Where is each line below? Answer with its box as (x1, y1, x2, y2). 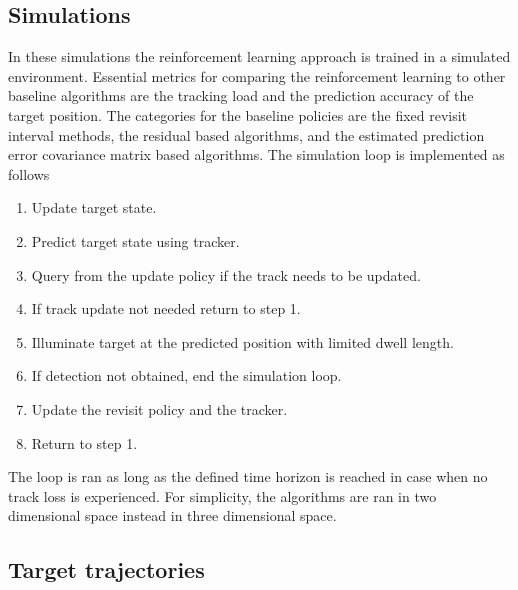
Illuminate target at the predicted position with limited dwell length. (31, 331, 454, 352)
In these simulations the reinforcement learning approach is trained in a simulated (8, 46, 511, 67)
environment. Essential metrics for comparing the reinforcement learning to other (8, 65, 506, 86)
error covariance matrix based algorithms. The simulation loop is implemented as (8, 144, 505, 165)
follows (8, 163, 50, 184)
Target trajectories (8, 554, 205, 585)
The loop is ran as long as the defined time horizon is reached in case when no (8, 466, 488, 487)
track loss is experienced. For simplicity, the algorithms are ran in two (8, 485, 437, 506)
